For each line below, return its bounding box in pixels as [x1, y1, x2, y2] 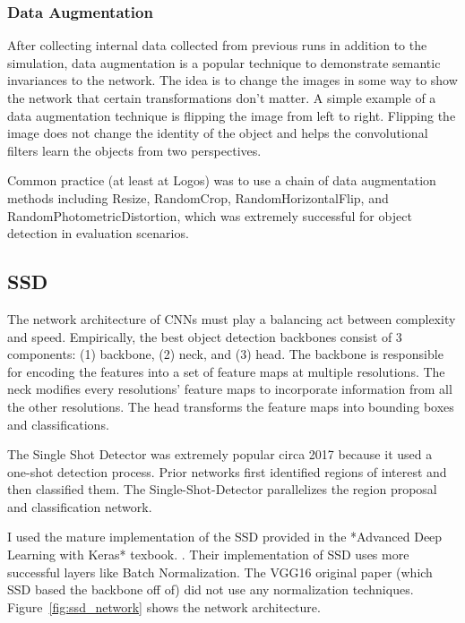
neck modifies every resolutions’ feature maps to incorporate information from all [7, 380, 452, 398]
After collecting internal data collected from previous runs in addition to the [7, 36, 427, 55]
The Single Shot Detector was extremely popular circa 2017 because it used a [7, 445, 433, 464]
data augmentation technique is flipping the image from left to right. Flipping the [7, 106, 456, 124]
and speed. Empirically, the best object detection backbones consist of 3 [7, 327, 402, 346]
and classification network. [7, 497, 152, 516]
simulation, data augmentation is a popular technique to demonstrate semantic [7, 53, 441, 72]
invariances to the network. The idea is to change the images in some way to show [7, 71, 458, 90]
